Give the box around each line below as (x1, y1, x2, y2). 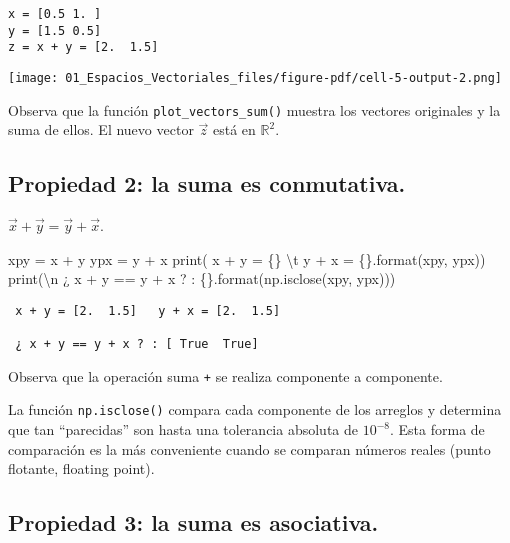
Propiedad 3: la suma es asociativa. (8, 507, 379, 538)
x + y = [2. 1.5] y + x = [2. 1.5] (15, 303, 281, 318)
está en (212, 119, 256, 140)
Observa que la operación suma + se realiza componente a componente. (8, 365, 443, 386)
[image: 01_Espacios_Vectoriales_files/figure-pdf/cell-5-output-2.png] (8, 70, 502, 85)
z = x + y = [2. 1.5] (8, 40, 159, 55)
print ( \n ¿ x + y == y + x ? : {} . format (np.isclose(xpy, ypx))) (8, 268, 396, 289)
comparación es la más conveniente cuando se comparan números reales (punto (8, 438, 491, 459)
